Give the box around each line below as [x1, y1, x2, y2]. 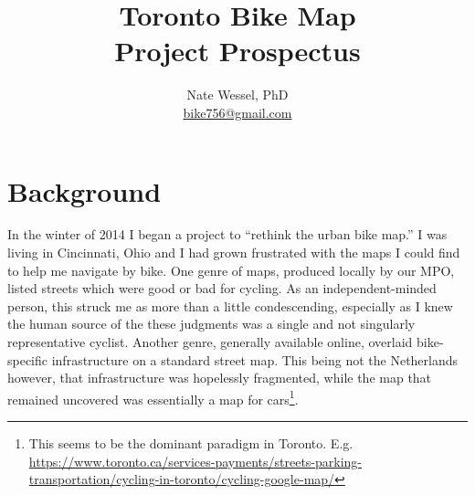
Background [7, 172, 162, 209]
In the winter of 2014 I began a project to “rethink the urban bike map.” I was [7, 225, 448, 244]
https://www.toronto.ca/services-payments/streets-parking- [28, 451, 363, 470]
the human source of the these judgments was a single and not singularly [7, 314, 416, 333]
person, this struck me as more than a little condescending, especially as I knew [7, 296, 453, 315]
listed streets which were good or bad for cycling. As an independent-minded [7, 279, 437, 298]
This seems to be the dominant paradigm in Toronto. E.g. [28, 434, 354, 453]
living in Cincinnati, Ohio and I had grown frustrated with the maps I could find [7, 243, 460, 262]
